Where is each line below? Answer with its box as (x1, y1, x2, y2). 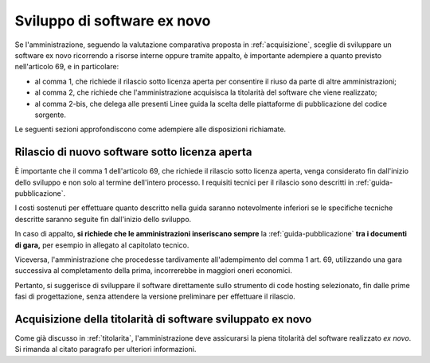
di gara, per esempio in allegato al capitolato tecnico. (14, 240, 190, 250)
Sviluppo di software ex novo (14, 12, 211, 29)
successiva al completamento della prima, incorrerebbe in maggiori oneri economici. (14, 266, 292, 275)
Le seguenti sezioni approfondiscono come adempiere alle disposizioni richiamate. (14, 124, 287, 135)
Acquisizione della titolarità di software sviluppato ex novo (14, 312, 312, 326)
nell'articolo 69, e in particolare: (14, 62, 119, 72)
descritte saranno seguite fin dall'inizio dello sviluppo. (14, 214, 192, 224)
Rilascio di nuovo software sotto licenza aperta (14, 146, 252, 159)
